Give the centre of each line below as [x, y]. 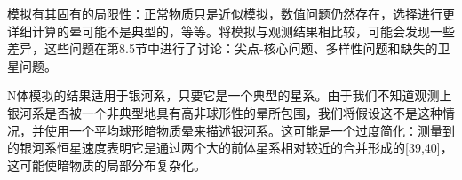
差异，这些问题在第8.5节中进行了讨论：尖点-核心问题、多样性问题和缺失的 [223, 48]
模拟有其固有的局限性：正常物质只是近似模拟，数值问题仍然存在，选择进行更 [231, 13]
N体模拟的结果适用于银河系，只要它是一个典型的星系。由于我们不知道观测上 [230, 95]
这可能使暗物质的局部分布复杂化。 [107, 164]
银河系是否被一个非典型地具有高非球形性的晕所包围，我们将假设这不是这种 [225, 112]
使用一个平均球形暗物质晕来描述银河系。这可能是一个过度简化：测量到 [249, 130]
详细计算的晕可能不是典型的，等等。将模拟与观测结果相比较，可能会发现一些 [231, 31]
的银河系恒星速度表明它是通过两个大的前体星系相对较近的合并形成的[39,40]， [230, 148]
